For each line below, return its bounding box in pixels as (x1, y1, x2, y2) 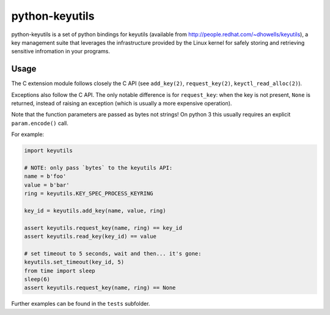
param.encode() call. (11, 120, 68, 127)
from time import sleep (24, 267, 96, 274)
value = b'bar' (24, 181, 70, 188)
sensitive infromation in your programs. (11, 48, 110, 55)
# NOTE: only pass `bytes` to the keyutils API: (24, 164, 173, 171)
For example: (11, 131, 45, 138)
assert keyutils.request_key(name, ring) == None (24, 284, 176, 291)
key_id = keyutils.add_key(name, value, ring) (24, 207, 166, 214)
